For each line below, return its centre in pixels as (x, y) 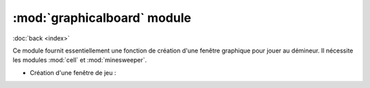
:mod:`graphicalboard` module (102, 18)
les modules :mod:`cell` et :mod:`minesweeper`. (80, 60)
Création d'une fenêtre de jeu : (73, 72)
